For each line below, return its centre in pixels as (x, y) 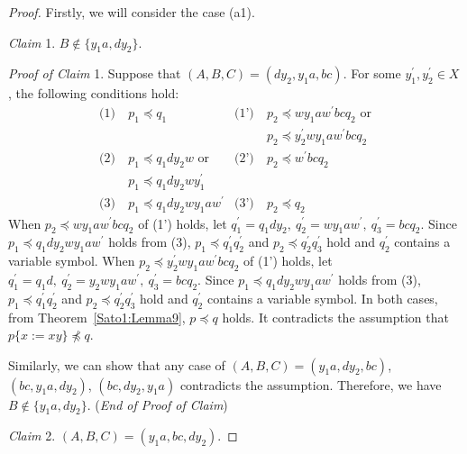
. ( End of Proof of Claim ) (157, 404)
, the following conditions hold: (94, 93)
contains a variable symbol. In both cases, (322, 298)
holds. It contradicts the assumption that (335, 317)
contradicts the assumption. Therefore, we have (311, 384)
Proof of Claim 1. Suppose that (95, 73)
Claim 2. (32, 436)
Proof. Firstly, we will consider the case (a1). (132, 12)
